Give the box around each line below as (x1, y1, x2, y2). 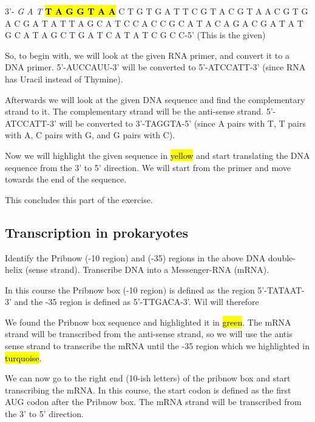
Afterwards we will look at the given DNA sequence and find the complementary (5, 93, 305, 105)
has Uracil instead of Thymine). (5, 72, 123, 85)
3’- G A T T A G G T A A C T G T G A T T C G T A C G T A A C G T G (5, 5, 308, 17)
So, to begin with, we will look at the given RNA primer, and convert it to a (5, 49, 290, 61)
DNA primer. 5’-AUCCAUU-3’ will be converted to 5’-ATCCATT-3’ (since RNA (5, 61, 306, 73)
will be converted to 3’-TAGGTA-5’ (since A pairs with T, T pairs (59, 116, 306, 129)
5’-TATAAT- (257, 283, 305, 296)
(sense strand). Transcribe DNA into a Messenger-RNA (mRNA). (25, 263, 269, 276)
